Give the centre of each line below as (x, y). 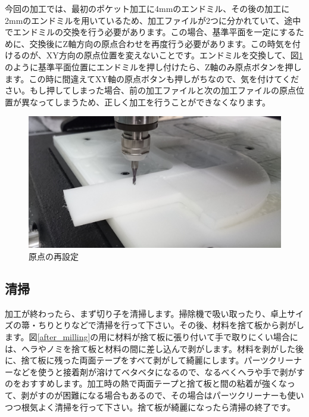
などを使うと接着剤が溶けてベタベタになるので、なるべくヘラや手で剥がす (159, 371)
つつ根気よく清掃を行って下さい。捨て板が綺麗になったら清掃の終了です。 (150, 407)
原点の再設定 (54, 256)
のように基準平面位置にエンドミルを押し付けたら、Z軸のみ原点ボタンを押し (153, 66)
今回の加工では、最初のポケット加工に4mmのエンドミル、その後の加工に (147, 8)
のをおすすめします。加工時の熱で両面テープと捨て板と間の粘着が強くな (146, 383)
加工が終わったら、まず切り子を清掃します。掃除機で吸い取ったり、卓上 (146, 313)
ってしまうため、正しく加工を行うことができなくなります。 (154, 102)
